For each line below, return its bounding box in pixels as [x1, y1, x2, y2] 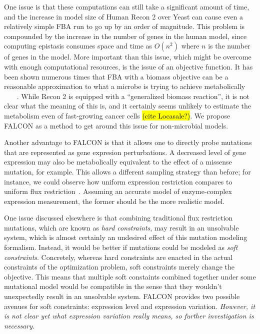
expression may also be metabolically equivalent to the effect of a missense [4, 156, 232, 167]
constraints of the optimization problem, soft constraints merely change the [4, 261, 234, 272]
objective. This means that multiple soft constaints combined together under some [4, 271, 256, 281]
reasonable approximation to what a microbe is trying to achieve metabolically [4, 81, 245, 91]
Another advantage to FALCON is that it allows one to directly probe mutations [4, 137, 252, 147]
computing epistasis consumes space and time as [4, 40, 152, 51]
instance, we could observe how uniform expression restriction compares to [4, 176, 232, 186]
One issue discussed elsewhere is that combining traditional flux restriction [4, 212, 233, 223]
